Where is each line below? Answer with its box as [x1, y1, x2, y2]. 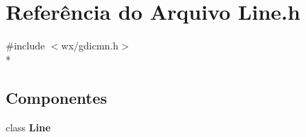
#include [6, 38, 45, 53]
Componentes [6, 86, 108, 108]
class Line [6, 119, 51, 134]
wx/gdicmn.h [61, 38, 119, 53]
